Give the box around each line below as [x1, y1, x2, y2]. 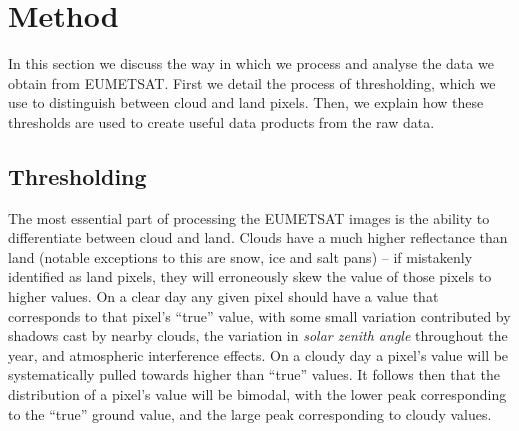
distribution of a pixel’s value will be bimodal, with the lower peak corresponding [8, 384, 507, 405]
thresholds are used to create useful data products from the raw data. [8, 111, 435, 132]
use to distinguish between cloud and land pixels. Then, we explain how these [8, 92, 484, 113]
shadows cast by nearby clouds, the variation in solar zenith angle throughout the [8, 325, 508, 346]
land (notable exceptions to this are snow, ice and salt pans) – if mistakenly [8, 246, 473, 267]
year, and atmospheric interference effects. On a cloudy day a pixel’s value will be [8, 344, 509, 365]
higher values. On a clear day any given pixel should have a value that [8, 286, 439, 307]
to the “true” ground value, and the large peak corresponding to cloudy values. [8, 403, 492, 424]
